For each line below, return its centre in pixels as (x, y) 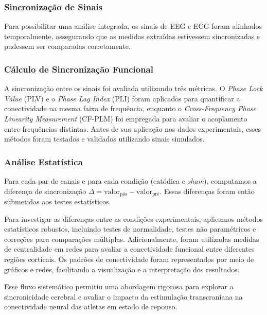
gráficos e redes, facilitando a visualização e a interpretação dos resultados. (122, 269)
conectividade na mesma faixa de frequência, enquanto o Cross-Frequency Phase (130, 108)
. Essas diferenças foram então (207, 191)
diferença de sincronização (45, 191)
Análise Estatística (43, 161)
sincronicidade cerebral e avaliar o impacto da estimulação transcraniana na (123, 296)
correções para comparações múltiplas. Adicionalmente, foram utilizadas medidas (132, 239)
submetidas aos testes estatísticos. (58, 202)
